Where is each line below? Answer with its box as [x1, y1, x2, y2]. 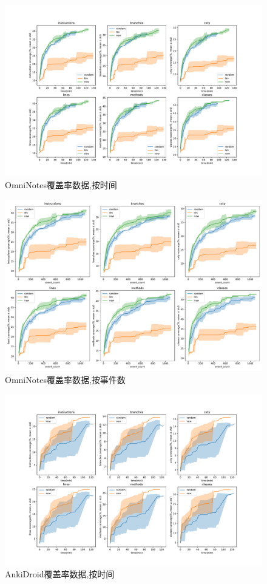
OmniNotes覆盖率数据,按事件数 [5, 373, 126, 385]
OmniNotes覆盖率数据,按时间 [5, 178, 117, 191]
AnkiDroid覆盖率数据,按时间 [5, 568, 115, 580]
